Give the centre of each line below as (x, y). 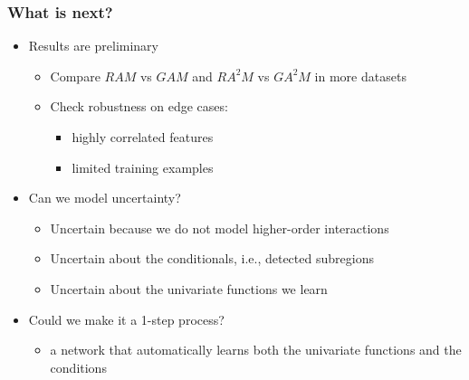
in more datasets (360, 76)
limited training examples (143, 167)
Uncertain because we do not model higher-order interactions (220, 228)
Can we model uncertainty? (105, 198)
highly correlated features (143, 137)
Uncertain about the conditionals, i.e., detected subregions (212, 258)
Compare (75, 76)
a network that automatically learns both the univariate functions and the (256, 350)
